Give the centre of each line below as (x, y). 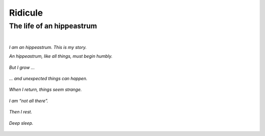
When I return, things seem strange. (45, 90)
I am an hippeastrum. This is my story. (48, 47)
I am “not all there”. (29, 101)
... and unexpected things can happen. (48, 78)
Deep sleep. (21, 123)
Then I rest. (21, 112)
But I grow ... (22, 67)
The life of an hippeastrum (53, 26)
